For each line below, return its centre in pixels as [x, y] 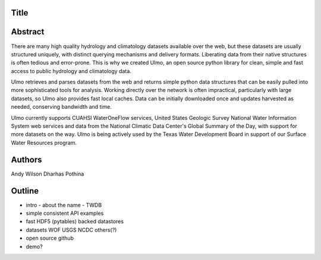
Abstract [28, 32]
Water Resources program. [44, 142]
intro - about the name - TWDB [64, 205]
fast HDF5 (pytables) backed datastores [75, 221]
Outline [25, 191]
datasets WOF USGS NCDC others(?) [71, 230]
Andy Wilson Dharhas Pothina [48, 174]
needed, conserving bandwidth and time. [62, 107]
